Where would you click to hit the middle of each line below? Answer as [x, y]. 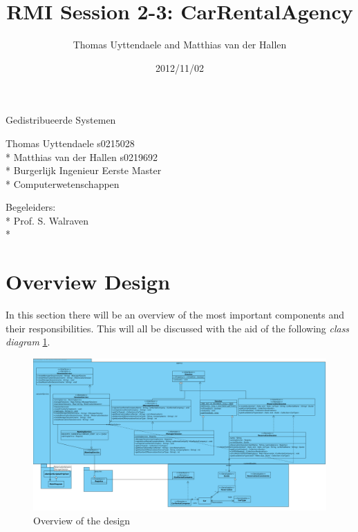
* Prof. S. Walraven [47, 220]
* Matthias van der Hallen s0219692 [82, 156]
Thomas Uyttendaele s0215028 [70, 143]
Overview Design [88, 282]
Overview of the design [82, 520]
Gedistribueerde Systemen [61, 120]
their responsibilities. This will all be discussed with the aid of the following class [178, 328]
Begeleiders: [31, 207]
